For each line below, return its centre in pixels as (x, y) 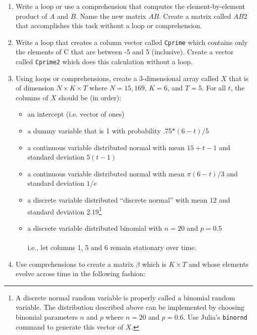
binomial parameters (47, 317)
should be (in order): (90, 97)
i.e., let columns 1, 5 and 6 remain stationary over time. (112, 247)
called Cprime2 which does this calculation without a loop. (104, 62)
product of (31, 16)
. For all (214, 88)
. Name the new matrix (111, 16)
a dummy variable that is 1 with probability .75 (100, 131)
